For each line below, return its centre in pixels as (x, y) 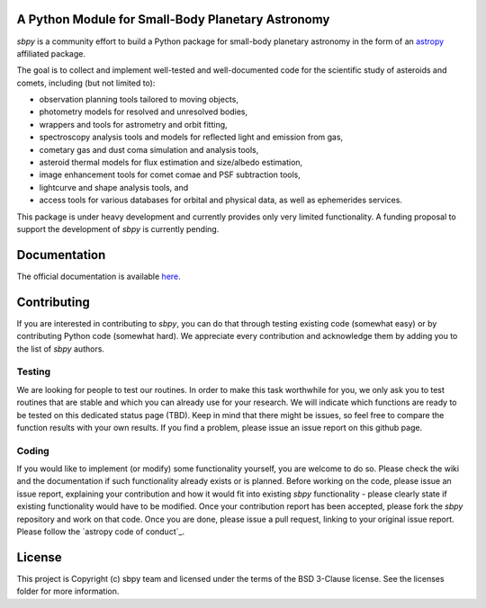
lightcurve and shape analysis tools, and (114, 187)
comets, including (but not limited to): (86, 83)
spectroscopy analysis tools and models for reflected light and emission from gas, (191, 137)
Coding (33, 451)
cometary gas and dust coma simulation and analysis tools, (149, 149)
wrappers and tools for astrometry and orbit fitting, (134, 124)
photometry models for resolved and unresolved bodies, (143, 112)
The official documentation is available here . (99, 276)
